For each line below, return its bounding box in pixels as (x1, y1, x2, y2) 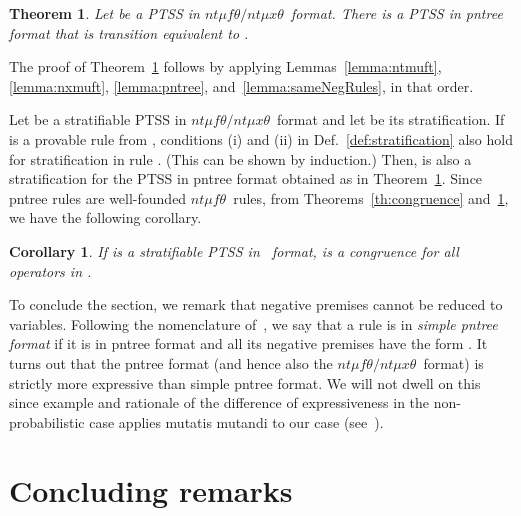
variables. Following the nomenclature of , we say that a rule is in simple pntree (9, 313, 498, 334)
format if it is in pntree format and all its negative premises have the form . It (9, 333, 488, 354)
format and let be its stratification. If (277, 109, 505, 130)
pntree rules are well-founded (9, 187, 187, 208)
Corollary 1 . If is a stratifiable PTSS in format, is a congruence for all (9, 240, 459, 261)
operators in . (9, 260, 92, 281)
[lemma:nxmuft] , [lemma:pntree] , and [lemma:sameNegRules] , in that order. (9, 75, 474, 96)
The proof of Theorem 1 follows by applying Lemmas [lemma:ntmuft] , (9, 56, 442, 77)
